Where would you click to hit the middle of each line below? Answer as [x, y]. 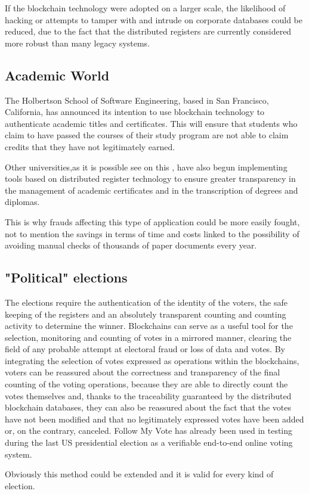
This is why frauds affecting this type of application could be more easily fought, [152, 221]
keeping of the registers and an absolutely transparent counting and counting [146, 314]
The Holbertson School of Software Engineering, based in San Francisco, [137, 100]
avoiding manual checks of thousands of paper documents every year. [131, 245]
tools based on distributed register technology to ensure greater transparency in [150, 178]
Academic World [57, 75]
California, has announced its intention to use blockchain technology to [135, 112]
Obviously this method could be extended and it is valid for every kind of [139, 474]
